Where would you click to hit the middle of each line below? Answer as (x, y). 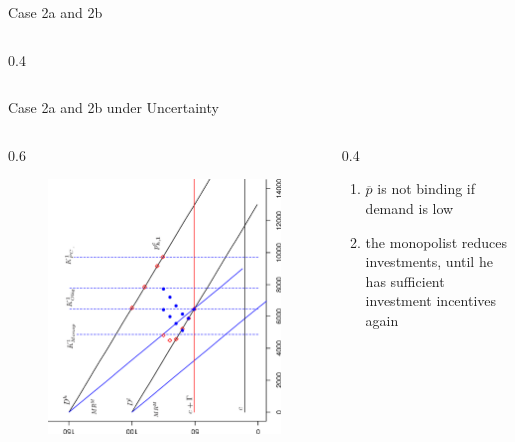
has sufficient (405, 280)
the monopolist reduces (436, 241)
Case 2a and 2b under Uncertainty (113, 107)
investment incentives (431, 300)
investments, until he (429, 261)
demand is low (409, 207)
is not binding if (426, 188)
